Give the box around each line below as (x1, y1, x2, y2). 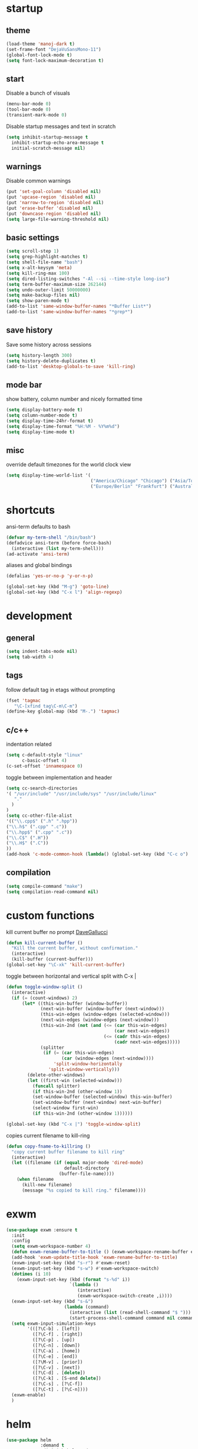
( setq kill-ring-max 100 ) (6, 270, 70, 276)
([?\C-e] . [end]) (32, 1353, 78, 1360)
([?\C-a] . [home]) (32, 1348, 81, 1354)
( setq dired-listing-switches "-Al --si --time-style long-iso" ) (6, 276, 170, 282)
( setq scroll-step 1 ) (6, 248, 60, 255)
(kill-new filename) (21, 1181, 72, 1188)
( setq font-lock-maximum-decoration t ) (6, 57, 104, 63)
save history (6, 325, 53, 336)
